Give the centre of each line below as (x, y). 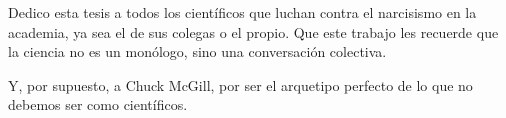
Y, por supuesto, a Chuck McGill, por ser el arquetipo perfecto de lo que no (240, 84)
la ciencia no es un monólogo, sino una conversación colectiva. (197, 51)
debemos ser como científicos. (98, 104)
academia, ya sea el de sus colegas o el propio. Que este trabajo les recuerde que (253, 31)
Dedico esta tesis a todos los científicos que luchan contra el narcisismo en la (242, 12)
